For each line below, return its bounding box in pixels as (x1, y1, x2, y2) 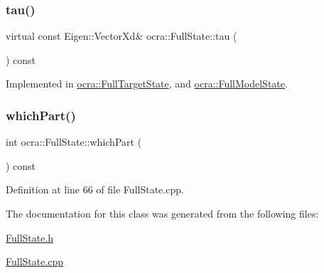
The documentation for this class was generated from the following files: (6, 206, 319, 220)
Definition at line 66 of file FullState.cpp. (6, 182, 184, 197)
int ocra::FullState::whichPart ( (6, 134, 142, 149)
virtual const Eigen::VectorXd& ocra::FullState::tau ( (6, 28, 237, 43)
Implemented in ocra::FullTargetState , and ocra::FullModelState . (6, 76, 288, 91)
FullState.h (6, 230, 54, 245)
